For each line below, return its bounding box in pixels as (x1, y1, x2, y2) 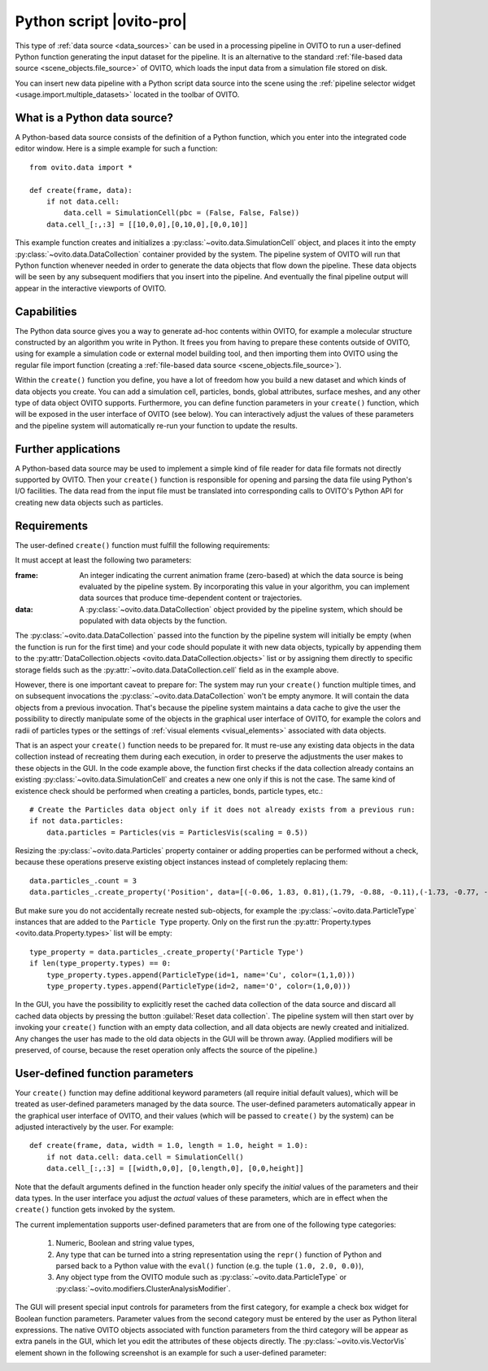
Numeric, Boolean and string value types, (55, 1238, 195, 1248)
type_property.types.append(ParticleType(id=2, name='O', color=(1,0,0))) (46, 982, 351, 991)
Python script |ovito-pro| (15, 12, 187, 30)
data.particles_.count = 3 (29, 876, 137, 885)
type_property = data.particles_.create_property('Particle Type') (29, 947, 304, 957)
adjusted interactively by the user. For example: (15, 1122, 174, 1132)
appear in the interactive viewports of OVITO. (15, 283, 167, 293)
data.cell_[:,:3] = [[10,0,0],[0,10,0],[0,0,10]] (46, 220, 248, 229)
